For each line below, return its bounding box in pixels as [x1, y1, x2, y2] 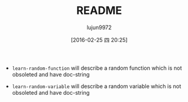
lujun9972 [86, 24, 112, 31]
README [76, 4, 122, 18]
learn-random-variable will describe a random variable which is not [12, 83, 181, 90]
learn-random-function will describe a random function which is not [12, 64, 183, 72]
